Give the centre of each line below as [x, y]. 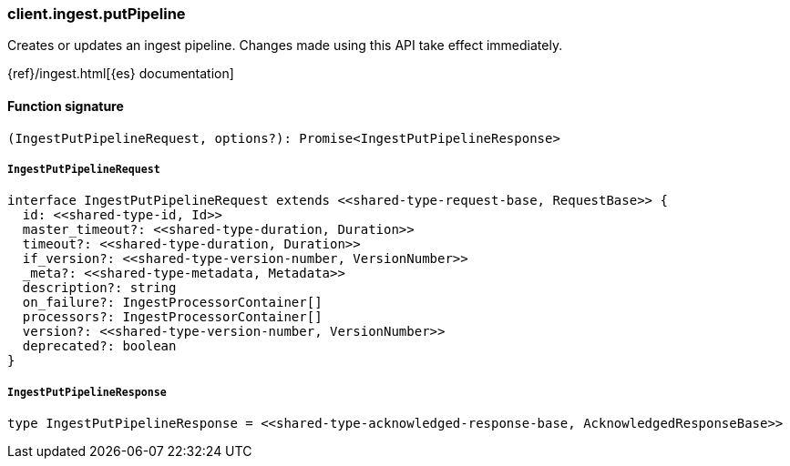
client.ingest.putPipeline [97, 14]
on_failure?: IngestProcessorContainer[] [172, 303]
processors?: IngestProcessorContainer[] [172, 317]
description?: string [99, 288]
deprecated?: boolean [99, 346]
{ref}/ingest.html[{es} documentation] [121, 74]
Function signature [66, 106]
